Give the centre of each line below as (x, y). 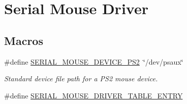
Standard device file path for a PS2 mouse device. (81, 79)
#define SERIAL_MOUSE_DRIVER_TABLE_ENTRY (93, 95)
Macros (24, 40)
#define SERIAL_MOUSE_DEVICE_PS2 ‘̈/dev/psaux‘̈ (94, 61)
